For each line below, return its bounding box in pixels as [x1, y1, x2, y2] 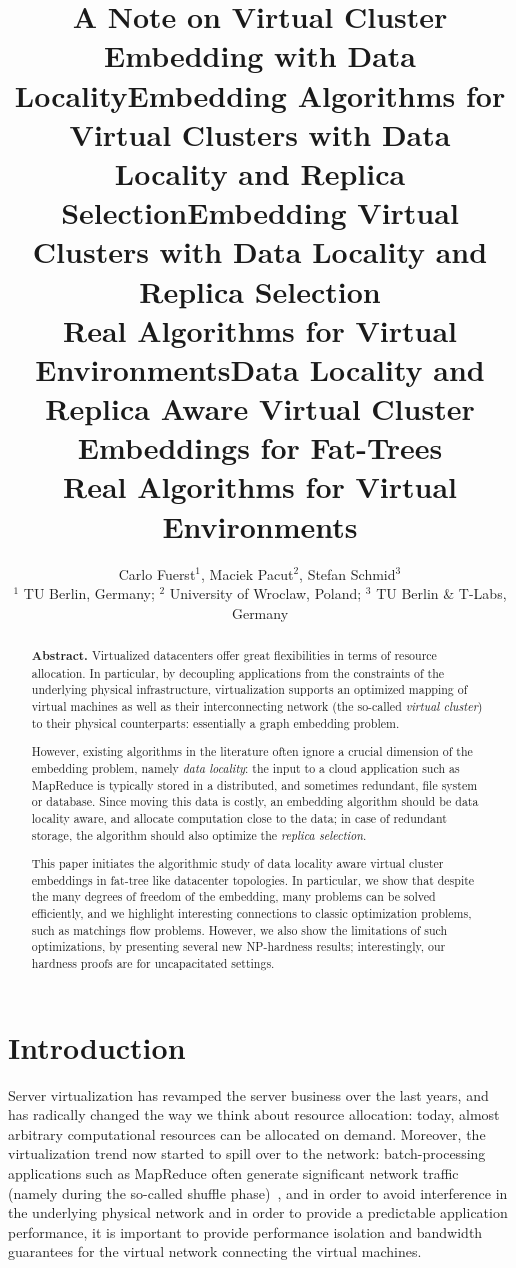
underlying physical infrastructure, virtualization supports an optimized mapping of [31, 681, 468, 698]
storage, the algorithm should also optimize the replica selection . [31, 826, 367, 843]
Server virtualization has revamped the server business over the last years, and [8, 1084, 489, 1105]
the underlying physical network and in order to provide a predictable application [8, 1202, 508, 1223]
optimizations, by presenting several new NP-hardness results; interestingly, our [31, 938, 446, 955]
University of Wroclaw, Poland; [169, 583, 362, 604]
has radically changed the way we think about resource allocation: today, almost [8, 1104, 500, 1125]
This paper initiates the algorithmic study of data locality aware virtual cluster [31, 855, 444, 872]
